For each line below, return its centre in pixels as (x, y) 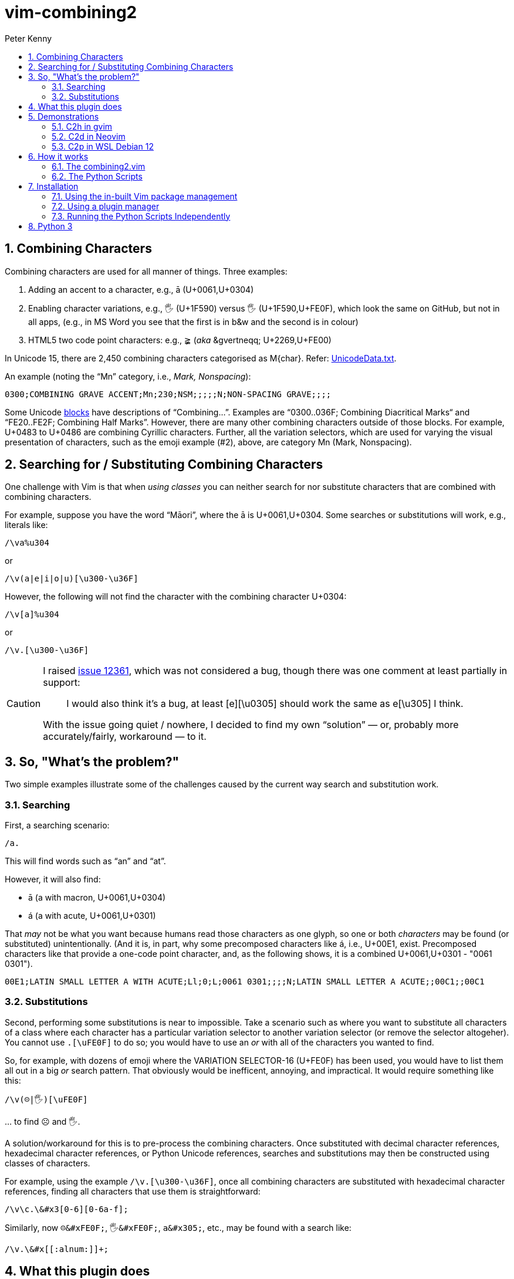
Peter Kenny (28, 38)
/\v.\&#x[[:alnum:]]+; (57, 1249)
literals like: (26, 525)
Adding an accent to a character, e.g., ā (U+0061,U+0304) (141, 289)
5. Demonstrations (64, 116)
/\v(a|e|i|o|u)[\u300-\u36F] (72, 579)
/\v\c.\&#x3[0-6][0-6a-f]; (67, 1209)
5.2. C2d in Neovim (89, 136)
